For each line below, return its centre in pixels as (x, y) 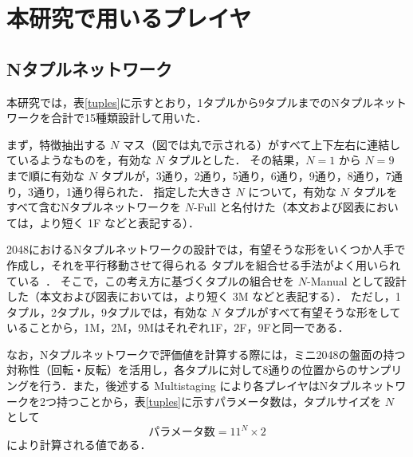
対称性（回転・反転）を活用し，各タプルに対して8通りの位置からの (182, 370)
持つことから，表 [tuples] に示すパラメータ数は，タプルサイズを (219, 401)
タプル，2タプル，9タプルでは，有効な (107, 311)
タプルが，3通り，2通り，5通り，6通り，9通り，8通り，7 (246, 175)
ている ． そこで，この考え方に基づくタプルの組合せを (151, 280)
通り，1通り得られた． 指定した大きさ (133, 191)
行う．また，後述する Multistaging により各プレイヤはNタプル (201, 386)
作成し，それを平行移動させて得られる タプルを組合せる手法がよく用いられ (203, 264)
